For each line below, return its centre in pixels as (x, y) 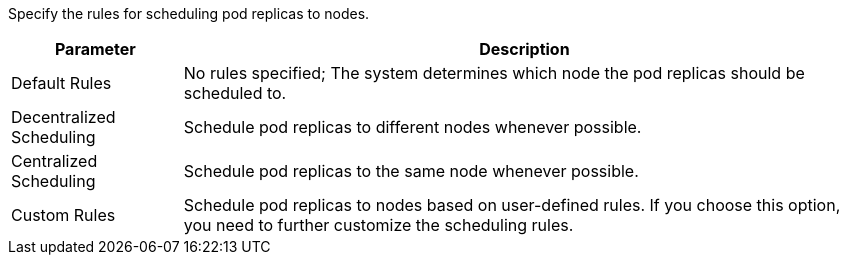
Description (524, 49)
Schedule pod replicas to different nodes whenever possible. (412, 127)
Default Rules (61, 83)
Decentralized (63, 117)
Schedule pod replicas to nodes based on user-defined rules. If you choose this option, (512, 205)
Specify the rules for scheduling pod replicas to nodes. (189, 13)
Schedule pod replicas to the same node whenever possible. (411, 171)
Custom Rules (63, 215)
